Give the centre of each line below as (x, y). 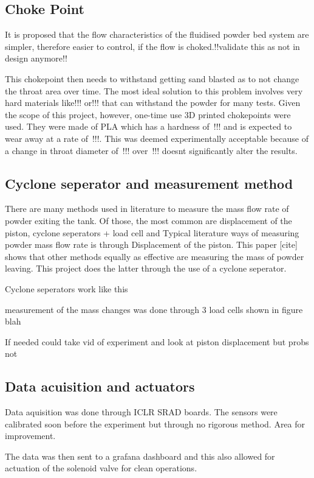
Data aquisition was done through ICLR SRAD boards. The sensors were (141, 412)
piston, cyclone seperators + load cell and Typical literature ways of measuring (152, 232)
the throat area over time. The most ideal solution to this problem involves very (154, 90)
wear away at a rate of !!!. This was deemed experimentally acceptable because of (157, 138)
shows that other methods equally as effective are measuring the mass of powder (155, 256)
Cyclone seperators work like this (67, 288)
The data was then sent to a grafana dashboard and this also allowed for (140, 456)
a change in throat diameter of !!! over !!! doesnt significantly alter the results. (151, 150)
